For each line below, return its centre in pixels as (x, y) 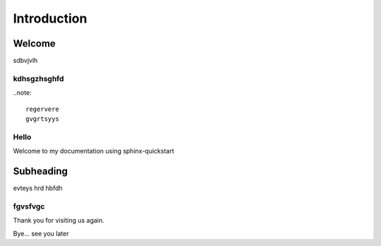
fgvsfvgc (29, 206)
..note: (22, 93)
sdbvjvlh (25, 61)
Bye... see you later (41, 233)
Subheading (41, 171)
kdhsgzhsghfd (38, 78)
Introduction (50, 18)
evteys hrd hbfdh (38, 188)
